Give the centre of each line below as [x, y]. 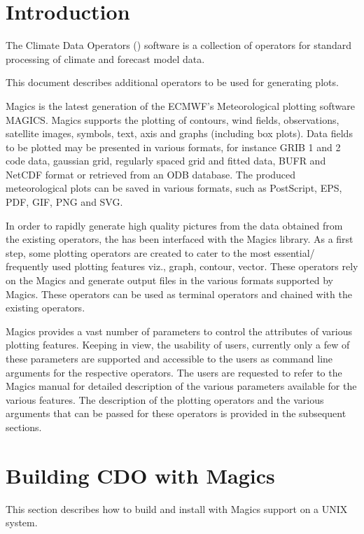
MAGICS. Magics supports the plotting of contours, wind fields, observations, [173, 119]
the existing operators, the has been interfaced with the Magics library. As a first [180, 239]
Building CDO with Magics [140, 475]
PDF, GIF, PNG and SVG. [64, 202]
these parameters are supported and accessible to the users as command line [169, 358]
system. [22, 522]
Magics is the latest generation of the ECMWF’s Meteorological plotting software [181, 105]
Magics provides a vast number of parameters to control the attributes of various [179, 331]
